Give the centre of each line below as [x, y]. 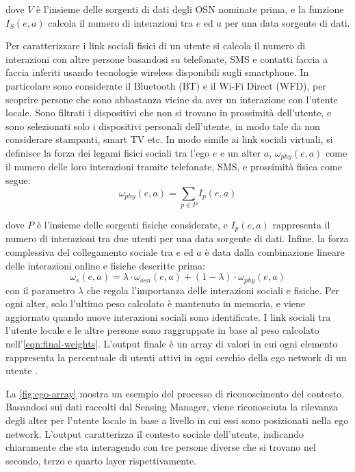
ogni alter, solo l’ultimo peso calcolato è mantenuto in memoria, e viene [156, 303]
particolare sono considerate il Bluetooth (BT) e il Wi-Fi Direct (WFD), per [166, 85]
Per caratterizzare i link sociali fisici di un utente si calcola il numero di [156, 45]
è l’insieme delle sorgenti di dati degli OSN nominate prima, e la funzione [190, 9]
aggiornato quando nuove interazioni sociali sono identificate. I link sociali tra [168, 316]
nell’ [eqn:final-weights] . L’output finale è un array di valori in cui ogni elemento [172, 343]
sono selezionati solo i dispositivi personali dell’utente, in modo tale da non [163, 126]
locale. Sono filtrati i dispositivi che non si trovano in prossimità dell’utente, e [169, 113]
